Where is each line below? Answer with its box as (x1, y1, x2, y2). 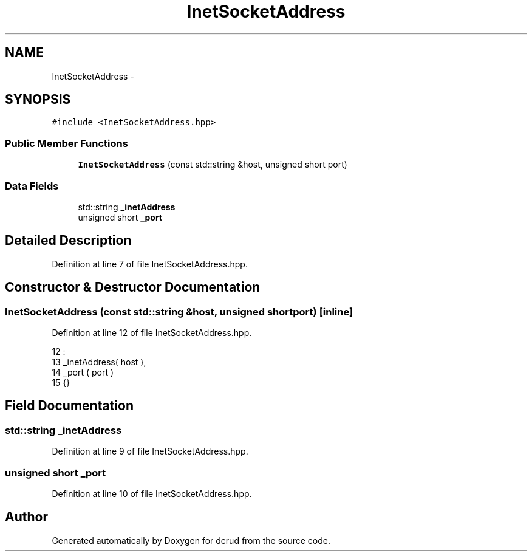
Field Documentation (5, 398, 134, 414)
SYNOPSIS (5, 92, 71, 108)
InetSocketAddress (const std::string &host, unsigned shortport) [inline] (5, 305, 353, 318)
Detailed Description (5, 233, 132, 249)
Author (5, 509, 48, 525)
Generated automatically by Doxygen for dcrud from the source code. (52, 535, 331, 546)
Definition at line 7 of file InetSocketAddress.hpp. (52, 258, 248, 269)
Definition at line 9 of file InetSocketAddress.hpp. (52, 446, 248, 457)
